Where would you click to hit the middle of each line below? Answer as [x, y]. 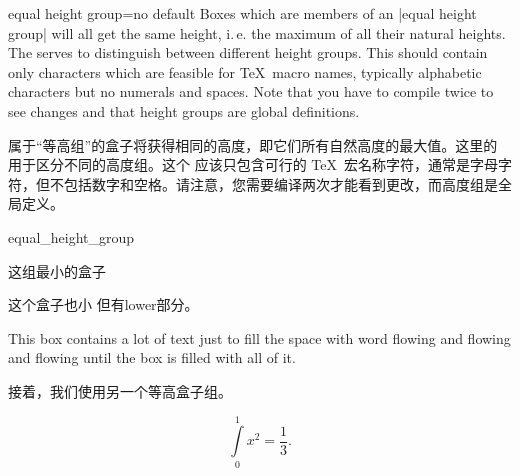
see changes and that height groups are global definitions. [184, 110]
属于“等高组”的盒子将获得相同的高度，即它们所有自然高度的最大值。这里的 [253, 144]
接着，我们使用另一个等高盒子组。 [120, 390]
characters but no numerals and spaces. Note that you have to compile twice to [251, 91]
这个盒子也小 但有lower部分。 [103, 304]
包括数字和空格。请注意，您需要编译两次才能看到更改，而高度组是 [280, 183]
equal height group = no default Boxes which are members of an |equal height [242, 13]
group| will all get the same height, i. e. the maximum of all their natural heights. [257, 32]
